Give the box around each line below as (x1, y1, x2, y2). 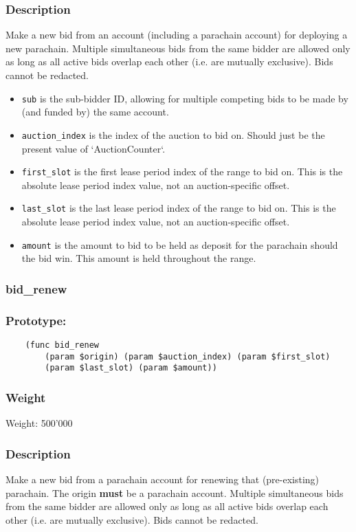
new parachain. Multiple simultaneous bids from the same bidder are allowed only (5, 41, 351, 55)
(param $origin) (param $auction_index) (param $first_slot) (45, 351, 331, 362)
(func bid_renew (25, 340, 100, 350)
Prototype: (5, 311, 67, 329)
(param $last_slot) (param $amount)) (45, 363, 217, 373)
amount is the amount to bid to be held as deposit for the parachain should (21, 237, 338, 252)
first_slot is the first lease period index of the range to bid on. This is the (21, 164, 343, 179)
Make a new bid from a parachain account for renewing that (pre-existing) (5, 472, 320, 486)
